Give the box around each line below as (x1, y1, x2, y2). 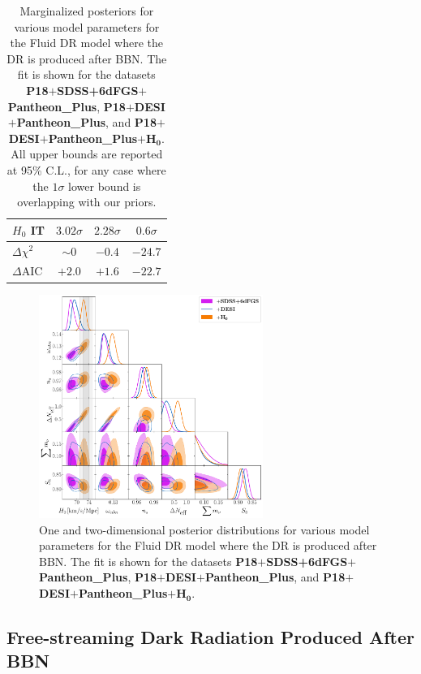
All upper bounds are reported (11, 145, 163, 162)
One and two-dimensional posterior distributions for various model (39, 521, 370, 538)
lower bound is (68, 177, 141, 194)
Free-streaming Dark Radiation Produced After (6, 624, 415, 650)
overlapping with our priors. (17, 193, 157, 210)
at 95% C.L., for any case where (6, 161, 166, 178)
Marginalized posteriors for (19, 2, 154, 19)
